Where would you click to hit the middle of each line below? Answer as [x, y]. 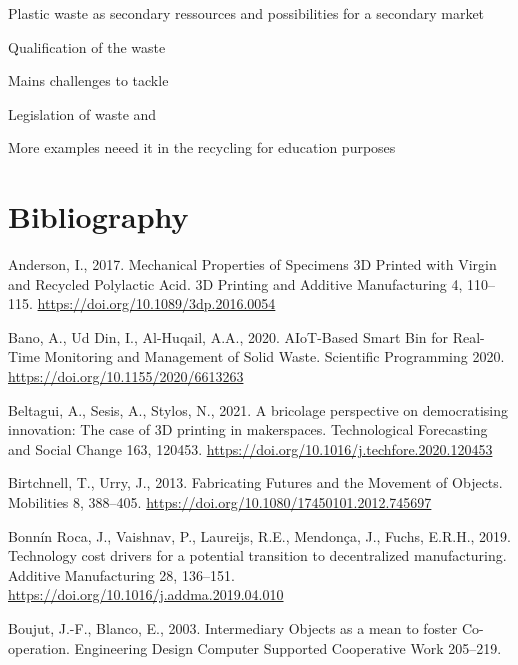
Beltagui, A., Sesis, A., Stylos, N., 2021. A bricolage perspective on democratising [258, 409]
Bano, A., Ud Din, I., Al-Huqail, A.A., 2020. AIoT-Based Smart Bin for [228, 336]
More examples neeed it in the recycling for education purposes [202, 147]
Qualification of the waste [87, 46]
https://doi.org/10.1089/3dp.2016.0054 [156, 303]
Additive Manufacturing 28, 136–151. [121, 574]
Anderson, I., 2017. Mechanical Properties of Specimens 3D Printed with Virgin [252, 264]
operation [37, 647]
